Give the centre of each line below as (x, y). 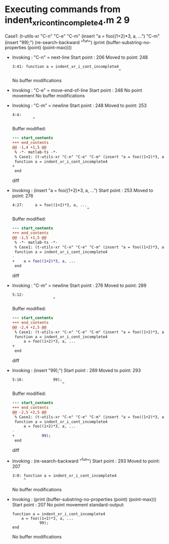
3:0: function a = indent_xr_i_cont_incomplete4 (64, 476)
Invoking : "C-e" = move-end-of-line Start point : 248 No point (77, 90)
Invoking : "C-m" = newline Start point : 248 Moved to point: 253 (79, 105)
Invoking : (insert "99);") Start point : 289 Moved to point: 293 (76, 371)
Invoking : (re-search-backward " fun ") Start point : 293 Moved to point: (86, 460)
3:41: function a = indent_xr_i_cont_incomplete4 (66, 67)
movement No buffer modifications (48, 96)
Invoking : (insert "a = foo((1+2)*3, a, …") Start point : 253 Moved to (82, 191)
